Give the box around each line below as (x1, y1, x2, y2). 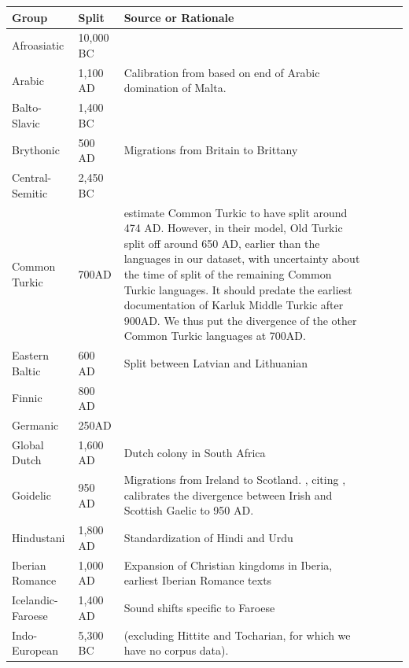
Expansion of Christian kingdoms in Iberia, (123, 556, 333, 573)
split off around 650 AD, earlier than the (123, 234, 320, 251)
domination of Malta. (123, 79, 227, 96)
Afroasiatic (12, 37, 64, 54)
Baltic (12, 362, 41, 378)
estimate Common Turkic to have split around (123, 204, 348, 220)
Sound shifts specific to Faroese (123, 599, 275, 615)
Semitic (12, 184, 48, 201)
